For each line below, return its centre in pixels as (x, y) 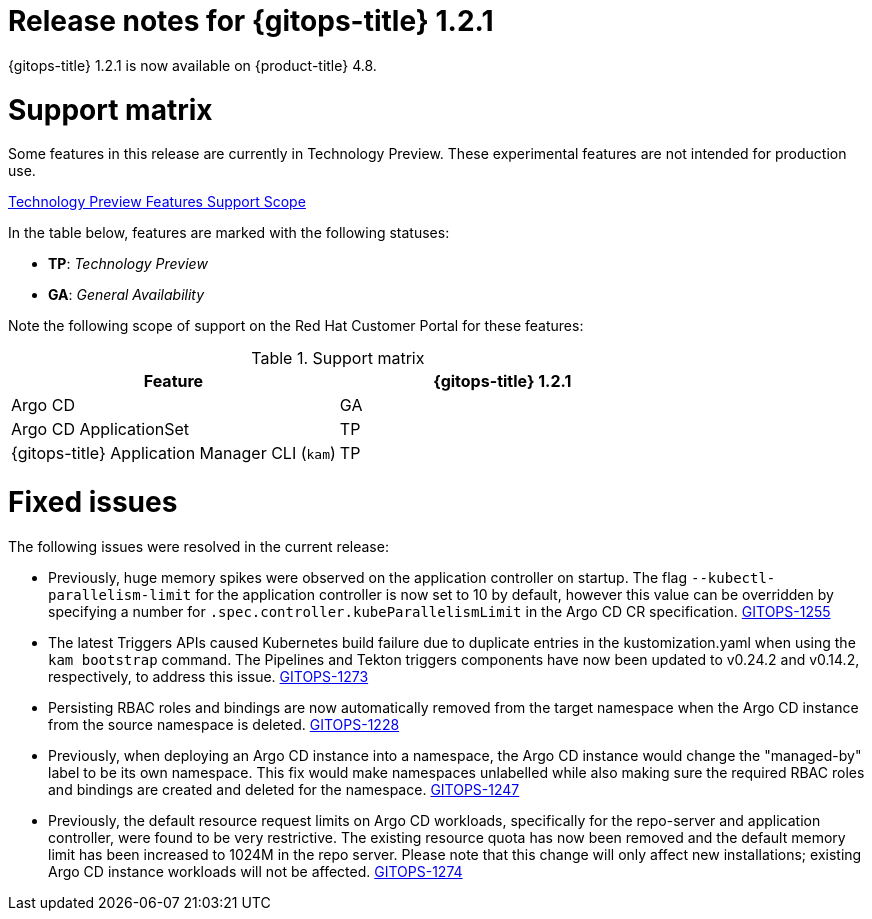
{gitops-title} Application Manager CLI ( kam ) (173, 453)
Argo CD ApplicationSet (100, 429)
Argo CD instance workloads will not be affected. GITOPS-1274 (255, 871)
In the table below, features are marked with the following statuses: (229, 233)
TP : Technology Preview (128, 264)
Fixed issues (93, 502)
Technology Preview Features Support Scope (157, 202)
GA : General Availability (126, 295)
